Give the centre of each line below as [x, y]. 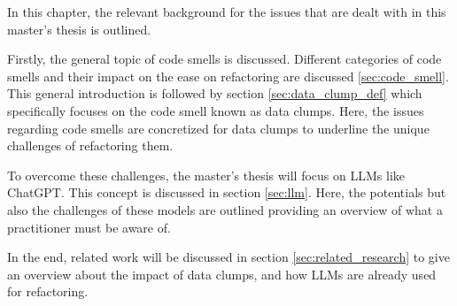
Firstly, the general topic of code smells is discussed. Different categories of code [225, 59]
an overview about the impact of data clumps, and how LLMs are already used [222, 274]
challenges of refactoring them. [90, 145]
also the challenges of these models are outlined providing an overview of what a [225, 209]
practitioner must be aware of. [89, 227]
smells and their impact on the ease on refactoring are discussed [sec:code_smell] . [228, 76]
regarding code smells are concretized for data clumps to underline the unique [218, 128]
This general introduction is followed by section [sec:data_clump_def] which [215, 93]
